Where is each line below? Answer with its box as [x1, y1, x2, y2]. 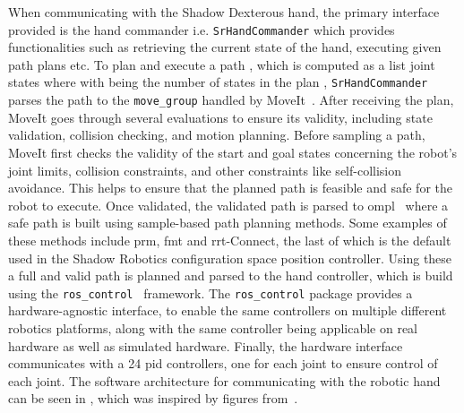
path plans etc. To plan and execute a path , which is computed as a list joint [8, 55, 435, 73]
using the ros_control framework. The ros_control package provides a [8, 283, 413, 302]
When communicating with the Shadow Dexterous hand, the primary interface [8, 3, 440, 21]
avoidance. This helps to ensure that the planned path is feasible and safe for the [8, 178, 452, 197]
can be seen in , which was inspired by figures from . [8, 389, 298, 408]
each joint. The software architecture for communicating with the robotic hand [8, 371, 441, 390]
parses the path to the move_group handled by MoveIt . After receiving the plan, [8, 90, 454, 109]
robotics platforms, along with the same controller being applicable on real [8, 318, 418, 337]
